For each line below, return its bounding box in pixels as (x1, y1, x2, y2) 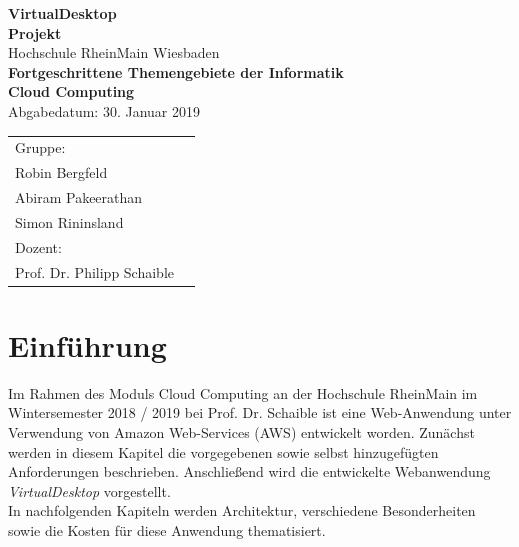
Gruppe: (15, 137, 66, 158)
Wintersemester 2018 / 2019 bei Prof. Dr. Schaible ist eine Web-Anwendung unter (8, 402, 512, 423)
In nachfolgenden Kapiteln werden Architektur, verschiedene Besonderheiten (8, 500, 476, 521)
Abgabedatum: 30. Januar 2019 (8, 100, 200, 121)
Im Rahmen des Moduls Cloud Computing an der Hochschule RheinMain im (8, 382, 478, 403)
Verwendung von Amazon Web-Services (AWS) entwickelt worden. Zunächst (8, 421, 475, 442)
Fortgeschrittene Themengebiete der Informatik (8, 61, 344, 82)
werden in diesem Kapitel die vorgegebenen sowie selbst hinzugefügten (8, 441, 439, 462)
